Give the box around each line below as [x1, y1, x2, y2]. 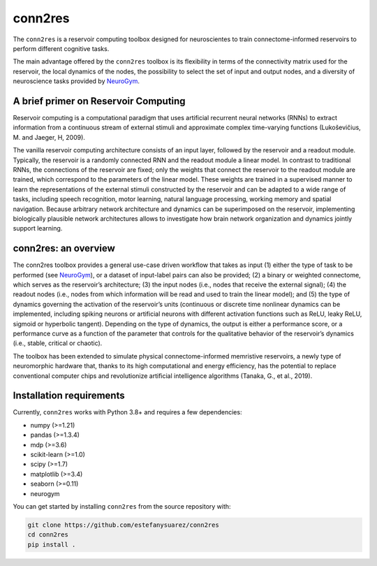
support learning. [13, 224, 63, 233]
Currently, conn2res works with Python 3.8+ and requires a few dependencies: [13, 408, 242, 416]
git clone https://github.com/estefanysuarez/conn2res [27, 521, 219, 529]
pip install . [27, 540, 76, 549]
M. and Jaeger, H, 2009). [13, 133, 85, 141]
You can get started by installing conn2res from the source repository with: [13, 502, 231, 510]
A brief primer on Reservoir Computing [13, 95, 186, 107]
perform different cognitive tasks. [13, 44, 110, 52]
